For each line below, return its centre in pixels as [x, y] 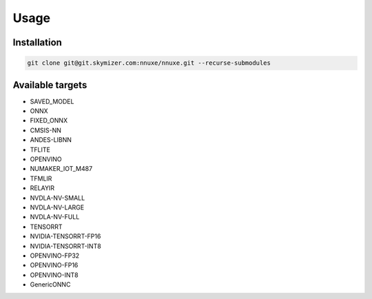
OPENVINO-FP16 [54, 265]
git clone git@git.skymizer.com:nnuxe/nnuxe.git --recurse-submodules [149, 63]
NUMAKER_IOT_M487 [61, 169]
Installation [37, 42]
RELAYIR [42, 188]
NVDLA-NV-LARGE [57, 207]
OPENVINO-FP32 [55, 256]
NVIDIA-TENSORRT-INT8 [65, 246]
